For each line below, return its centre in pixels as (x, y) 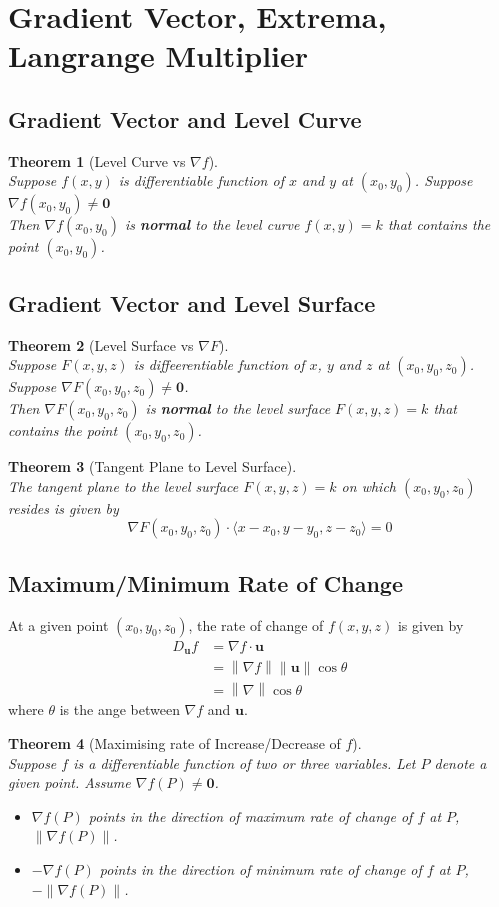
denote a (460, 762)
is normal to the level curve (212, 224)
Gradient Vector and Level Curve (185, 118)
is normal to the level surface (238, 408)
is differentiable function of (201, 180)
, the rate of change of (256, 624)
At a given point (58, 624)
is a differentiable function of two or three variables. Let (244, 762)
